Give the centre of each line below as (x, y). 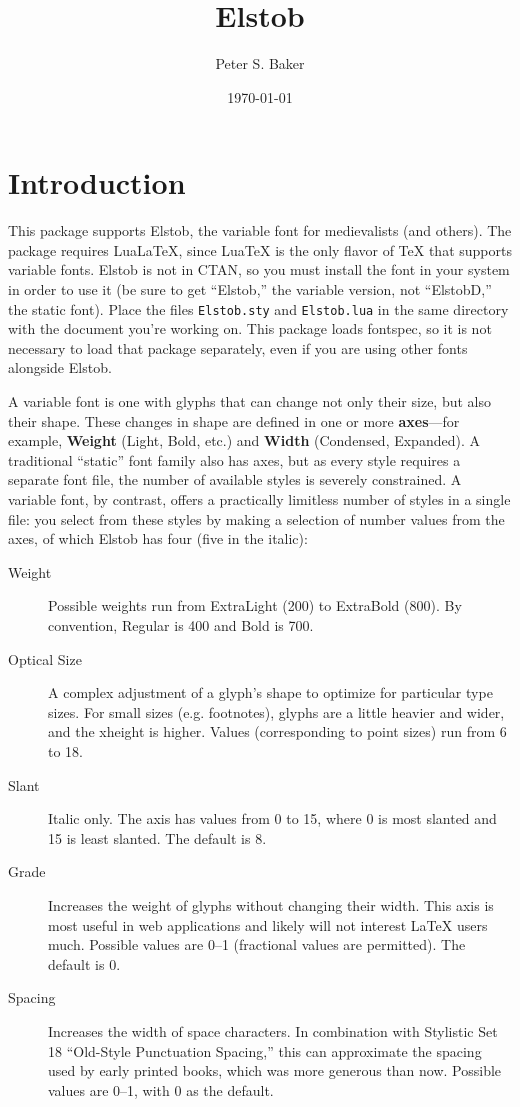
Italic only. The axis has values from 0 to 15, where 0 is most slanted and (272, 818)
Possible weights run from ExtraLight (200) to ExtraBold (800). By (255, 605)
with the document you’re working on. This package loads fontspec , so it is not (250, 328)
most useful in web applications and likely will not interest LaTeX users (268, 924)
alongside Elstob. (60, 367)
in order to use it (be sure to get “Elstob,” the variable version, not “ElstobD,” (250, 289)
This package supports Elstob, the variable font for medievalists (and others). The (260, 230)
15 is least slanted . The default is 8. (157, 837)
